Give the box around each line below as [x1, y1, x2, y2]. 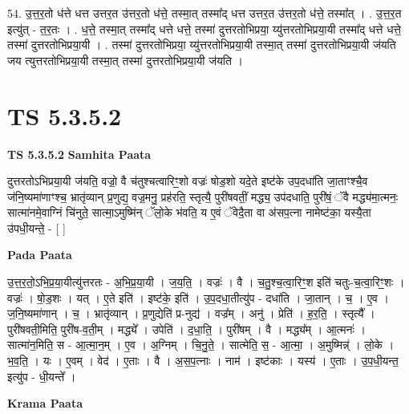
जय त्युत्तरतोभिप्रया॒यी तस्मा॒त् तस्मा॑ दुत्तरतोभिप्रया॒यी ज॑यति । [7, 51, 243, 68]
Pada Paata [7, 246, 72, 263]
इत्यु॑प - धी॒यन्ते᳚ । [7, 367, 76, 384]
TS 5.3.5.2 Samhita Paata [7, 145, 152, 162]
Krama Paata [7, 395, 83, 412]
